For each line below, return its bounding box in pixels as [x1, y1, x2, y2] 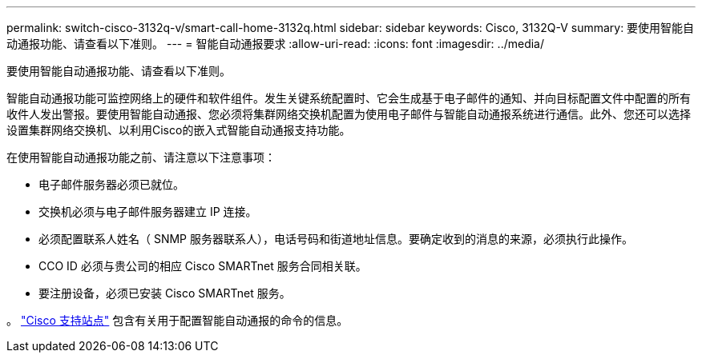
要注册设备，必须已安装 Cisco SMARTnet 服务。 [38, 286, 291, 300]
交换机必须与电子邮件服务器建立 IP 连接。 [38, 205, 257, 218]
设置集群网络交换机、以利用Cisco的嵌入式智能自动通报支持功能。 [6, 123, 351, 137]
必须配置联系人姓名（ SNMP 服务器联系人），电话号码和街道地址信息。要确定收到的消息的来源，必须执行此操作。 [38, 232, 633, 245]
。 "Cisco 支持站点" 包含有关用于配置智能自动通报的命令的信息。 [6, 313, 349, 327]
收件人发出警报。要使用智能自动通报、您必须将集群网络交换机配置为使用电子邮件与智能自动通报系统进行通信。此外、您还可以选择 [6, 107, 691, 121]
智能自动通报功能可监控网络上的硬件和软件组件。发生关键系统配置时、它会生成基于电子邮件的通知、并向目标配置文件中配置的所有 [6, 91, 691, 105]
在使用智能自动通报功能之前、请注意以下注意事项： [6, 150, 276, 164]
